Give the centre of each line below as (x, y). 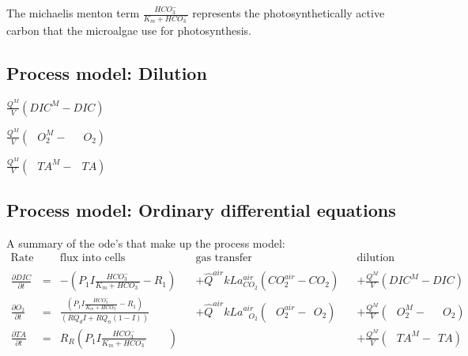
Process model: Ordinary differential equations (201, 210)
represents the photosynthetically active (289, 13)
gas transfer (224, 258)
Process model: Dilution (107, 73)
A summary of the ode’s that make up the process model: (146, 242)
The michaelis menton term (73, 13)
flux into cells (92, 258)
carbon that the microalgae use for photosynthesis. (129, 30)
